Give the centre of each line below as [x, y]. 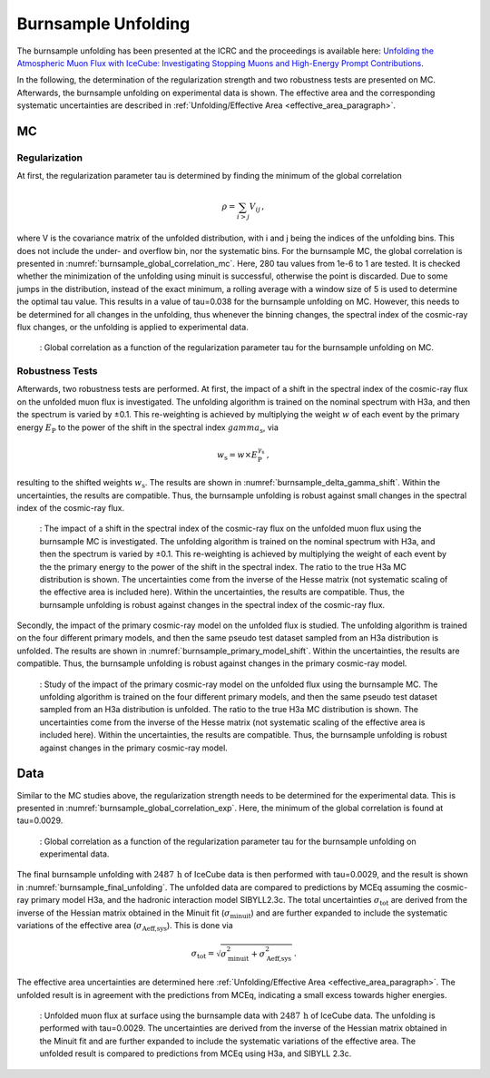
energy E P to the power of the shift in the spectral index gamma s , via [147, 428]
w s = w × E [237, 456]
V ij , [257, 208]
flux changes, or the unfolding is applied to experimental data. [132, 327]
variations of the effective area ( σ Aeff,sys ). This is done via [125, 926]
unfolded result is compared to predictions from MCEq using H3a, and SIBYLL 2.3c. [196, 1053]
